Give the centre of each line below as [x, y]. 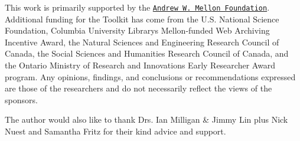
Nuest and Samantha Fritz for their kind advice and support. [115, 131]
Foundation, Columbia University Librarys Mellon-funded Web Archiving [137, 30]
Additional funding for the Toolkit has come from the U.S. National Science [142, 19]
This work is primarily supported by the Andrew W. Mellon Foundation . [137, 7]
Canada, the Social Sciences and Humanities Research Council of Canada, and [147, 53]
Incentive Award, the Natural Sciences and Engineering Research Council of [142, 42]
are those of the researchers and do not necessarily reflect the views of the [138, 88]
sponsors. [21, 99]
